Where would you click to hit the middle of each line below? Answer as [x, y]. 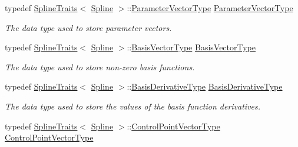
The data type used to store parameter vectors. [88, 27]
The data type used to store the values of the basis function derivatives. [133, 106]
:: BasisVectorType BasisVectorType [191, 47]
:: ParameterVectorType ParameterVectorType [210, 8]
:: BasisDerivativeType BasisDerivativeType [205, 86]
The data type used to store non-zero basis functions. [100, 66]
